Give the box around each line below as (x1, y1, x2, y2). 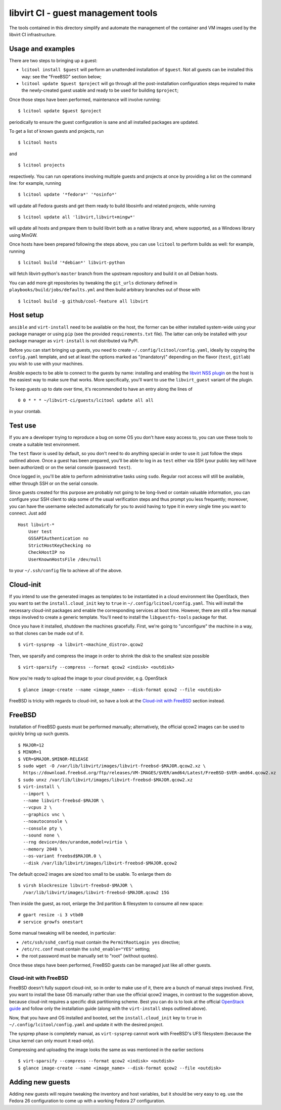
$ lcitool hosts (18, 140, 57, 146)
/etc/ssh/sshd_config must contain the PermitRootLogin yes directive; (21, 939, 180, 945)
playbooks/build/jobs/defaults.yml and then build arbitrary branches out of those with (9, 287, 200, 293)
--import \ (23, 791, 49, 796)
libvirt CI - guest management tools (9, 7, 158, 18)
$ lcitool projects (18, 162, 65, 168)
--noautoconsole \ (23, 819, 68, 824)
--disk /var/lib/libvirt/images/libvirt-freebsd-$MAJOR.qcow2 (23, 860, 178, 866)
